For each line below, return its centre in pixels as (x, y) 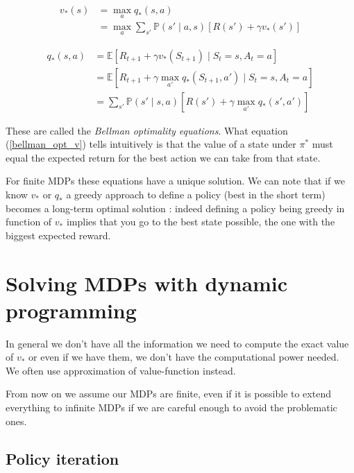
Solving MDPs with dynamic (147, 283)
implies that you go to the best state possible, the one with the (201, 222)
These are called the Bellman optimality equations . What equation (147, 130)
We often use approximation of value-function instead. (121, 370)
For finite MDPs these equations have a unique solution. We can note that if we (175, 181)
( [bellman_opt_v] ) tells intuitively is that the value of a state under (151, 144)
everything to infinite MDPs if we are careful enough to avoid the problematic (171, 407)
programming (71, 310)
